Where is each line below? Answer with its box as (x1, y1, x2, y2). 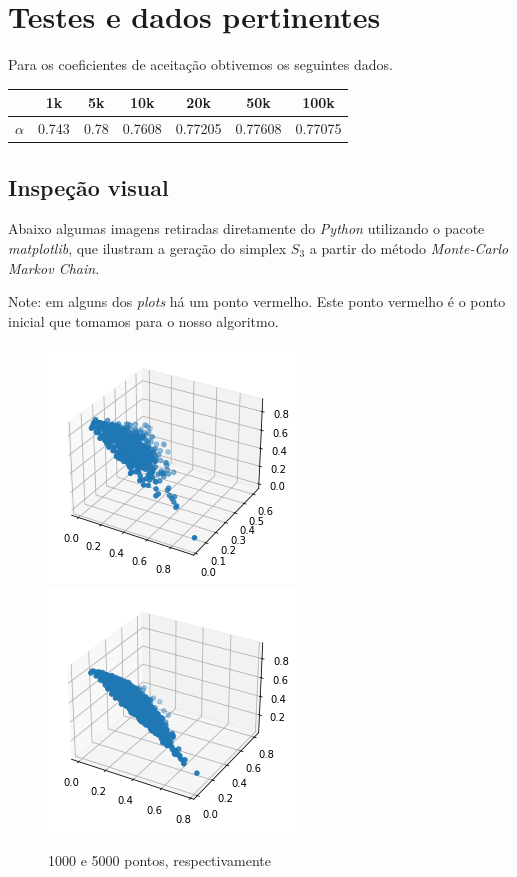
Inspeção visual (8, 171, 169, 202)
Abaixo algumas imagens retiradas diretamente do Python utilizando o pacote (8, 218, 485, 239)
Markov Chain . (8, 257, 100, 278)
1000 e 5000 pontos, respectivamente (48, 849, 271, 870)
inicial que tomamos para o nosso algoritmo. (8, 310, 279, 331)
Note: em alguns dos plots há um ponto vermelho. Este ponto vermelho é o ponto (8, 291, 506, 312)
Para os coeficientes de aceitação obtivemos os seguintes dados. (8, 54, 393, 75)
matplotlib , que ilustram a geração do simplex (8, 237, 287, 258)
